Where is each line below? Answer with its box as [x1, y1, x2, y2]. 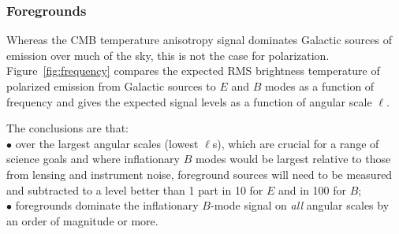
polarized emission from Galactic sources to [6, 78, 216, 94]
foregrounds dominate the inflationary [15, 197, 199, 214]
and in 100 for [278, 181, 347, 198]
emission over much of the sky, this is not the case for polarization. [6, 46, 330, 63]
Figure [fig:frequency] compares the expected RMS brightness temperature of [6, 62, 380, 79]
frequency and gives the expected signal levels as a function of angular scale [6, 93, 372, 110]
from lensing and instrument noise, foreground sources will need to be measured [6, 165, 393, 182]
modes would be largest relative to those [195, 150, 391, 167]
